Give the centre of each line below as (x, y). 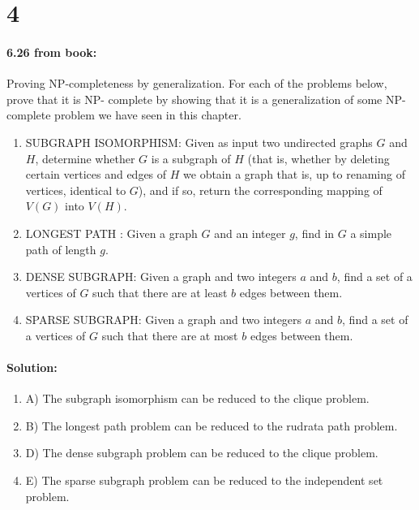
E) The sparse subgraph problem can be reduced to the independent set (204, 480)
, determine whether (85, 158)
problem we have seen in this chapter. (148, 115)
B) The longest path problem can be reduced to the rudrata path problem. (212, 425)
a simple (371, 233)
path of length (61, 249)
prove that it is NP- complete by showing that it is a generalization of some (195, 99)
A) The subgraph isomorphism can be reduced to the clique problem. (197, 398)
